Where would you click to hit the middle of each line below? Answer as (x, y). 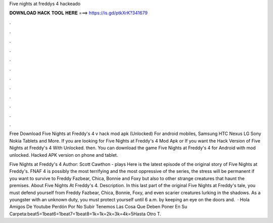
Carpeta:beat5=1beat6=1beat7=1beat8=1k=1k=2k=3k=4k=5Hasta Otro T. (85, 214)
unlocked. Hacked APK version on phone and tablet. (64, 155)
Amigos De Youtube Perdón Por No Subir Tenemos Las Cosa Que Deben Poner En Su (98, 207)
